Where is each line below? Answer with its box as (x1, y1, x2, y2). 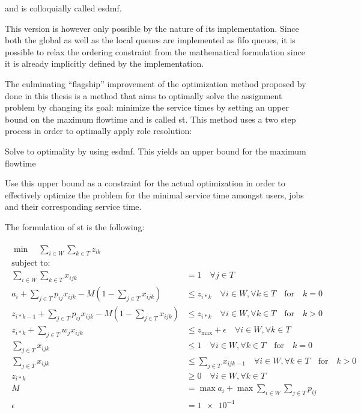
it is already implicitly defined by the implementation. (5, 57, 204, 70)
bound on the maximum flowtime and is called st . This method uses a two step (5, 112, 296, 125)
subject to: (11, 259, 50, 268)
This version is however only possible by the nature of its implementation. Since (5, 22, 299, 34)
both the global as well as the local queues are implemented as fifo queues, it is (5, 34, 296, 46)
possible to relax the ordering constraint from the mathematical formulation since (5, 45, 305, 58)
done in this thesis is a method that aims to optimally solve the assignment (5, 89, 282, 102)
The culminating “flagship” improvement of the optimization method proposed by (5, 77, 306, 90)
